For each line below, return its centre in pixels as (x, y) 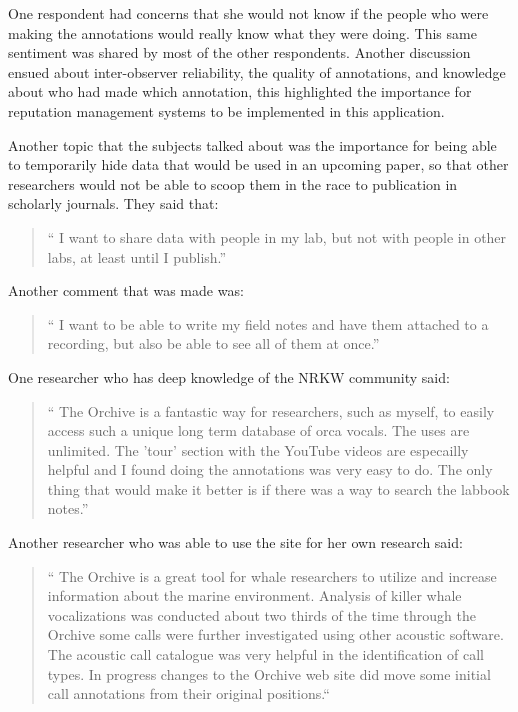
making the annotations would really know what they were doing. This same (242, 32)
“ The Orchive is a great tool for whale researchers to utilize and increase (272, 575)
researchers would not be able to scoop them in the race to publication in (233, 183)
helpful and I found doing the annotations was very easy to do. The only (270, 469)
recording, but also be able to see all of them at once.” (213, 343)
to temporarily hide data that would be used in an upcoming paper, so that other (258, 164)
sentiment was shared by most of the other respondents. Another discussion (239, 52)
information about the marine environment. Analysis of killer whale (254, 595)
